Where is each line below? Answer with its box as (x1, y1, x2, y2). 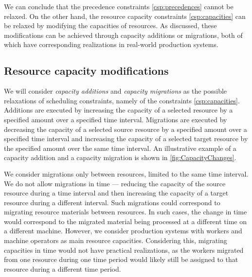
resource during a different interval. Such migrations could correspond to (4, 197, 220, 207)
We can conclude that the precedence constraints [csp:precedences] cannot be (4, 1, 234, 11)
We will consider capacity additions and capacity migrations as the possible (4, 86, 227, 96)
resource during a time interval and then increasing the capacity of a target (4, 188, 229, 198)
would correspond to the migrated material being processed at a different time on (4, 216, 247, 226)
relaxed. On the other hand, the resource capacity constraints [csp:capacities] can (4, 11, 246, 21)
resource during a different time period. (4, 263, 121, 274)
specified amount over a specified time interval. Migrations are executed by (4, 114, 227, 124)
